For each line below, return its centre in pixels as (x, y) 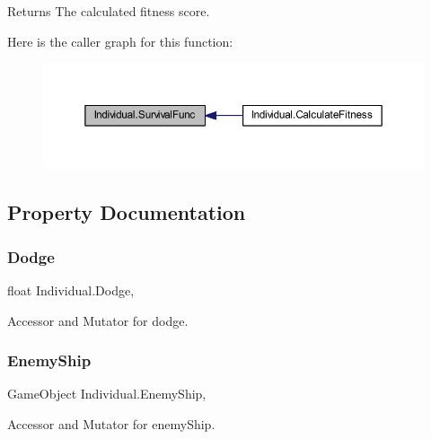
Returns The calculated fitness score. (109, 11)
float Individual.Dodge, (71, 290)
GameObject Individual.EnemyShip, (107, 394)
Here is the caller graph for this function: (120, 41)
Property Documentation (127, 212)
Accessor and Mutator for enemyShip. (111, 423)
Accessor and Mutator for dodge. (98, 320)
